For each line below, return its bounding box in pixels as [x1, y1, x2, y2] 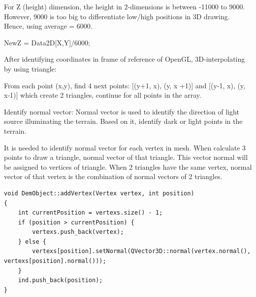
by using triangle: [4, 63, 57, 74]
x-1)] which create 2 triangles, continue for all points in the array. [4, 90, 201, 100]
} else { [18, 238, 46, 245]
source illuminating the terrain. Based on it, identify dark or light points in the [4, 116, 243, 126]
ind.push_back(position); [18, 277, 103, 284]
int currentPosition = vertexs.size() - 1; [18, 209, 163, 217]
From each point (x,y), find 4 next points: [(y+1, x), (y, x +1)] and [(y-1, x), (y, [4, 80, 245, 90]
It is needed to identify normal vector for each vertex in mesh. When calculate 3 [4, 142, 246, 152]
